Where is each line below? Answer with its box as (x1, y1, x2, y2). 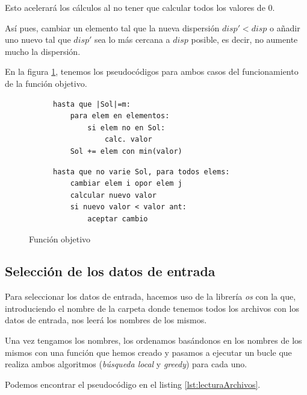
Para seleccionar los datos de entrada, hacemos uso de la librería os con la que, (5, 290, 296, 303)
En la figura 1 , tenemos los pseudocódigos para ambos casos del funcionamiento (5, 65, 299, 78)
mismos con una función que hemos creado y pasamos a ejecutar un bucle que (5, 346, 292, 358)
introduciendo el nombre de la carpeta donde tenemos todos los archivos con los (5, 302, 299, 314)
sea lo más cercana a (95, 33, 170, 46)
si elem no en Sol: (87, 123, 166, 132)
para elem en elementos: (70, 112, 170, 121)
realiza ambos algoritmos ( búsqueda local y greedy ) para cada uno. (5, 358, 247, 370)
